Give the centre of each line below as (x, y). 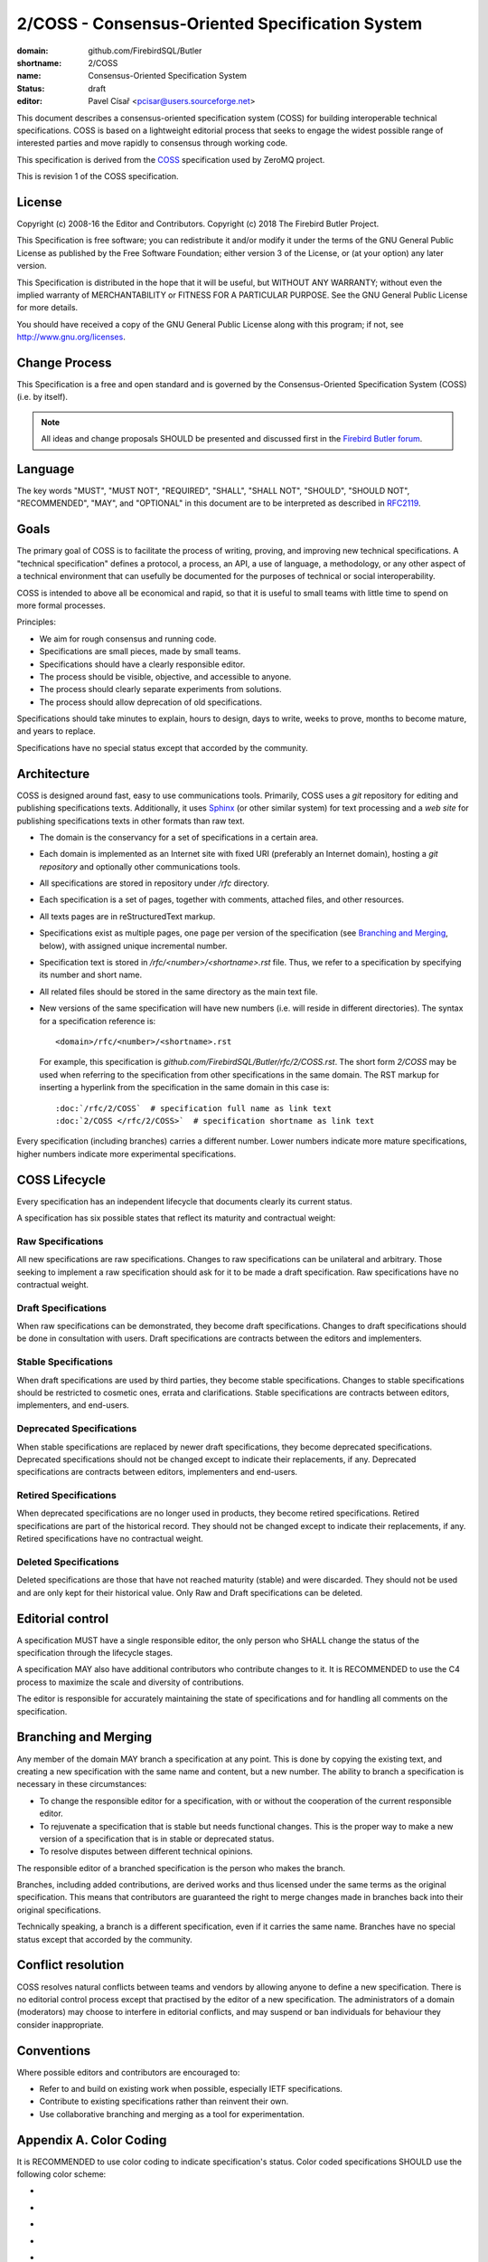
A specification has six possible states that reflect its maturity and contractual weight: (176, 1218)
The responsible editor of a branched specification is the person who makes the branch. (181, 1868)
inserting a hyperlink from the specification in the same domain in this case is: (184, 1088)
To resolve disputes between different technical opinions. (146, 1851)
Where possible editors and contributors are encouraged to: (128, 2072)
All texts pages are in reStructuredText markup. (127, 916)
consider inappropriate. (60, 2024)
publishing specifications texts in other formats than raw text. (131, 821)
